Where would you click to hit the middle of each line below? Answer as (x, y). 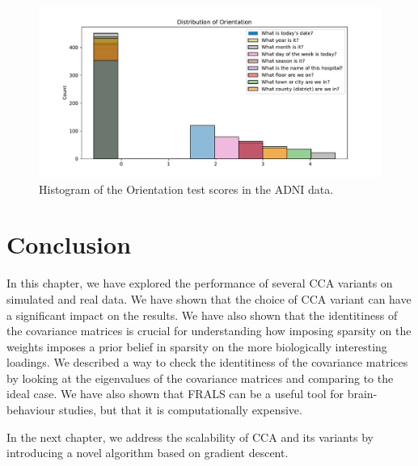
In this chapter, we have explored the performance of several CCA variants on (200, 283)
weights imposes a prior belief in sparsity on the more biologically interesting (197, 346)
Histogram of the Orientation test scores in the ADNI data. (186, 189)
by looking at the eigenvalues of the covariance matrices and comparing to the (200, 378)
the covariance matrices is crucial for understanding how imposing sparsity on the (209, 331)
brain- (362, 394)
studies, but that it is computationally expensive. (181, 410)
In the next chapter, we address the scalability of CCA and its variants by (190, 437)
